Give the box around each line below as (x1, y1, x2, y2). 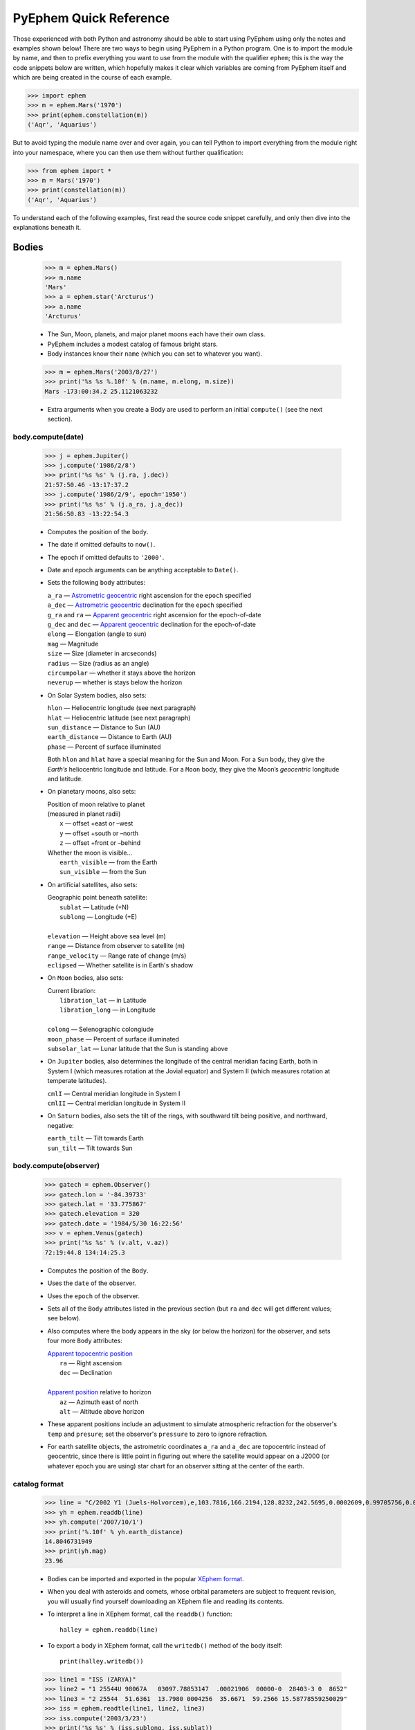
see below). (47, 1314, 81, 1322)
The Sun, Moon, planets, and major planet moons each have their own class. (47, 330, 266, 338)
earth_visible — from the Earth (59, 858, 158, 866)
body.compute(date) (12, 432, 84, 441)
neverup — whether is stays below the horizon (47, 678, 183, 686)
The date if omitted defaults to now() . (47, 540, 156, 549)
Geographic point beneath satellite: (47, 893, 148, 902)
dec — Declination (59, 1369, 112, 1377)
